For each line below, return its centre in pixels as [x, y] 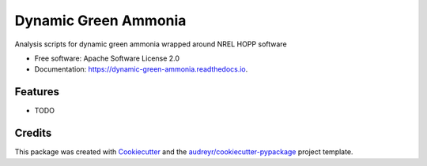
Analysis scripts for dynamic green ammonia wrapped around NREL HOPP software [151, 44]
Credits [33, 133]
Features [37, 92]
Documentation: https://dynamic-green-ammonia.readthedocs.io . [141, 69]
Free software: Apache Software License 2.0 [107, 58]
